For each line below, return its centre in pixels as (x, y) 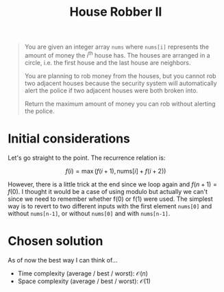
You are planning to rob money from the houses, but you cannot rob (120, 75)
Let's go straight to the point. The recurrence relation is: (87, 158)
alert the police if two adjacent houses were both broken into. (111, 90)
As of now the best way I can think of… (63, 260)
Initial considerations (69, 139)
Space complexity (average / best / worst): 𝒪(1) (84, 281)
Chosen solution (55, 241)
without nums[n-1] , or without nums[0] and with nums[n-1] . (89, 213)
